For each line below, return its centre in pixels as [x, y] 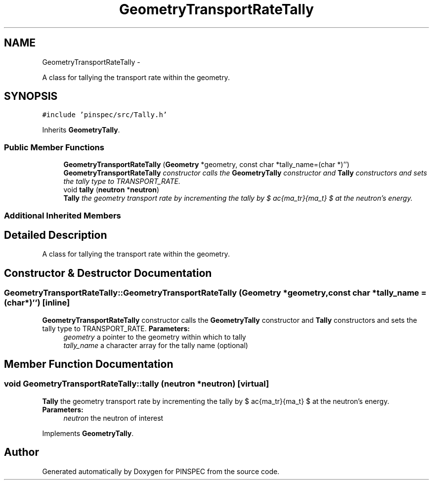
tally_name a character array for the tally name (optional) [156, 345]
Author [22, 452]
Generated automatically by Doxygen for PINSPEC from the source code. [161, 471]
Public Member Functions [54, 147]
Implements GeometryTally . [88, 433]
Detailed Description [56, 235]
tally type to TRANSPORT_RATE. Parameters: [116, 328]
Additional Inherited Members [63, 215]
